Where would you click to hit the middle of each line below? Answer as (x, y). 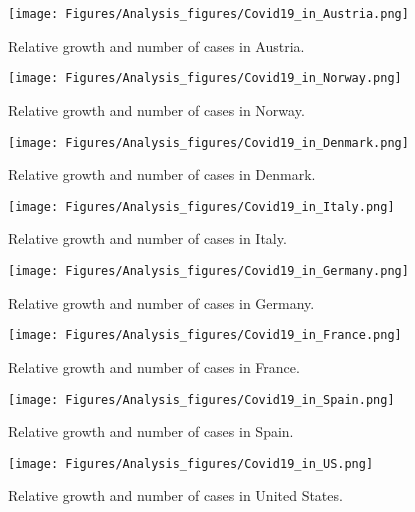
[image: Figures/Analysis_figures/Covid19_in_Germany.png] (208, 271)
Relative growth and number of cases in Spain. (151, 431)
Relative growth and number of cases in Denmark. (162, 174)
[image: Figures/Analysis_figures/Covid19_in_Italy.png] (201, 206)
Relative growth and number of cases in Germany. (161, 302)
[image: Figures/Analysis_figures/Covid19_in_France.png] (205, 335)
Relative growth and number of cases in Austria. (156, 45)
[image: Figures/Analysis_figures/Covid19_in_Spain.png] (201, 399)
